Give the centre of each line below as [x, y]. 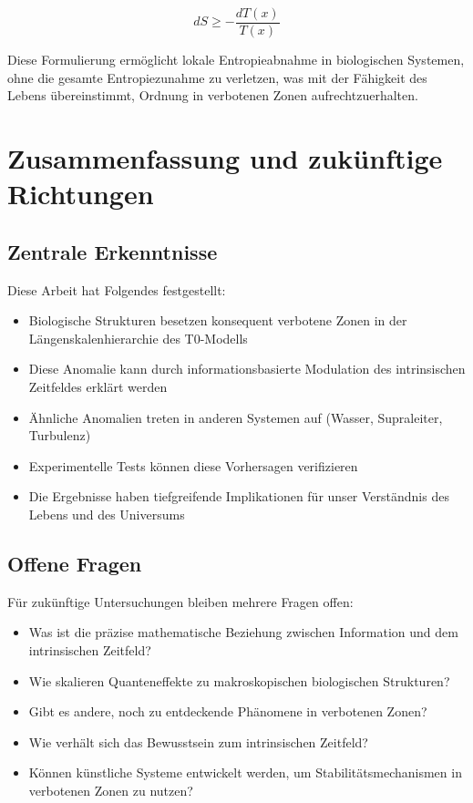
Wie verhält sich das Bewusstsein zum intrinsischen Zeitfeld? [198, 741]
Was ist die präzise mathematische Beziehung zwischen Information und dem [243, 632]
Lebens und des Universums [107, 514]
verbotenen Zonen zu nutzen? [111, 790]
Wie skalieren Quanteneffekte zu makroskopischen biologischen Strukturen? [239, 680]
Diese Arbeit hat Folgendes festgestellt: [117, 289]
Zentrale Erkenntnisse [113, 251]
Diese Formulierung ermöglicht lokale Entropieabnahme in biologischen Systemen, [236, 60]
